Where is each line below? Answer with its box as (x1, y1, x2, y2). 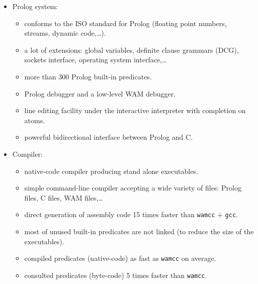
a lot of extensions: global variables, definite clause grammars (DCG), (24, 44, 239, 55)
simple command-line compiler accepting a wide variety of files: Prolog (24, 182, 241, 193)
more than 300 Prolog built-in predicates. (24, 71, 152, 81)
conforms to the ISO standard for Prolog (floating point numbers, (24, 18, 227, 28)
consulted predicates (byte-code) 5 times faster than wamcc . (24, 269, 207, 280)
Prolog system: (12, 1, 58, 11)
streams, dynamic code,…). (24, 28, 106, 38)
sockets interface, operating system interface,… (24, 54, 167, 65)
